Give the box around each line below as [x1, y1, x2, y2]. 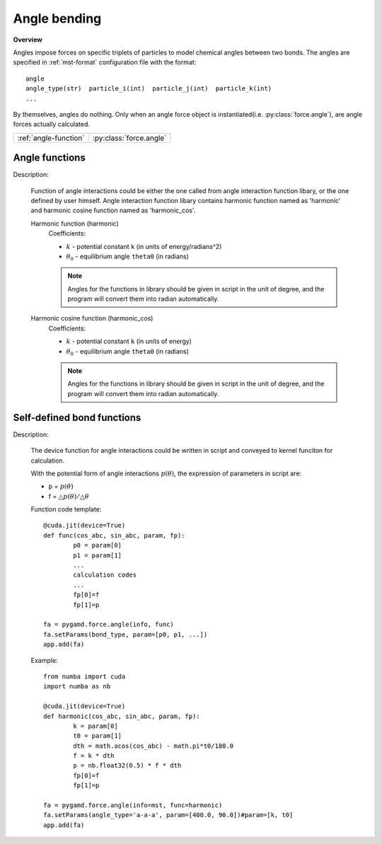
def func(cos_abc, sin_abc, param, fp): [43, 531, 185, 539]
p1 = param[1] [73, 551, 122, 559]
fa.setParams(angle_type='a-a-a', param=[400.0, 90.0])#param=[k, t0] [43, 811, 294, 819]
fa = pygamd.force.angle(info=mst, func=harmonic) [43, 802, 223, 809]
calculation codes [73, 571, 137, 579]
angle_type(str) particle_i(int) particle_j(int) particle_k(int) [25, 85, 272, 93]
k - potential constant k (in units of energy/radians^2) [66, 242, 222, 250]
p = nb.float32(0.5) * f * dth [73, 761, 182, 770]
